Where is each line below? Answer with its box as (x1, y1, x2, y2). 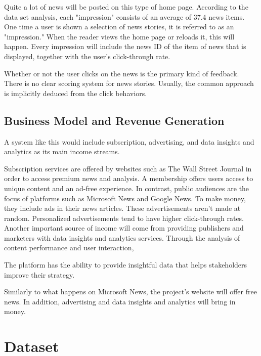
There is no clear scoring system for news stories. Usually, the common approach (4, 78, 254, 88)
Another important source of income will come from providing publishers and (4, 223, 244, 233)
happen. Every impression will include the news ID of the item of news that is (4, 41, 246, 52)
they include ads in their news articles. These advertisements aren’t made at (4, 203, 241, 213)
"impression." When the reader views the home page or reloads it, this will (4, 31, 235, 41)
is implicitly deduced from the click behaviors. (4, 87, 147, 98)
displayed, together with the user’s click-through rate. (4, 51, 170, 61)
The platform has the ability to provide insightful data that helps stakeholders (4, 259, 247, 270)
